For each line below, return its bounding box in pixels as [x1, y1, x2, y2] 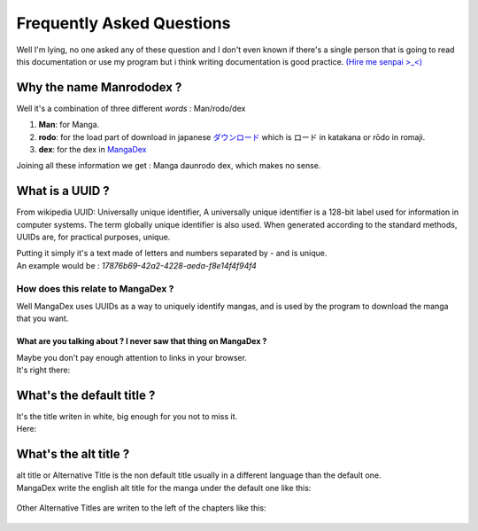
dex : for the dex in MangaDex [38, 144, 147, 155]
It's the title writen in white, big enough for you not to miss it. [16, 411, 238, 422]
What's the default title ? [16, 388, 156, 402]
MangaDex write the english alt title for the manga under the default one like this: [16, 482, 312, 493]
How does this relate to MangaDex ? [16, 282, 174, 294]
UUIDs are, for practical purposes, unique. [16, 231, 171, 243]
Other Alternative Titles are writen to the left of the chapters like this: [16, 503, 266, 513]
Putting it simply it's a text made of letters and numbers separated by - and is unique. [16, 248, 328, 259]
